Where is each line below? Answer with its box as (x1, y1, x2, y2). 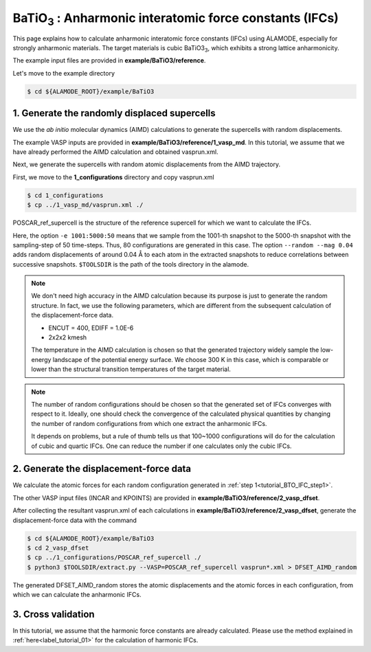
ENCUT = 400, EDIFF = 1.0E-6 (48, 324, 134, 332)
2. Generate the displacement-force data (12, 463, 192, 475)
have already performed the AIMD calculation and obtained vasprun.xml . (12, 148, 219, 156)
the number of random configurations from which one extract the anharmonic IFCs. (31, 419, 267, 427)
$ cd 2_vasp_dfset (27, 544, 89, 552)
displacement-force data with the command (12, 516, 137, 524)
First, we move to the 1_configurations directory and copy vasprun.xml (12, 172, 214, 181)
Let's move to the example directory (12, 69, 115, 77)
